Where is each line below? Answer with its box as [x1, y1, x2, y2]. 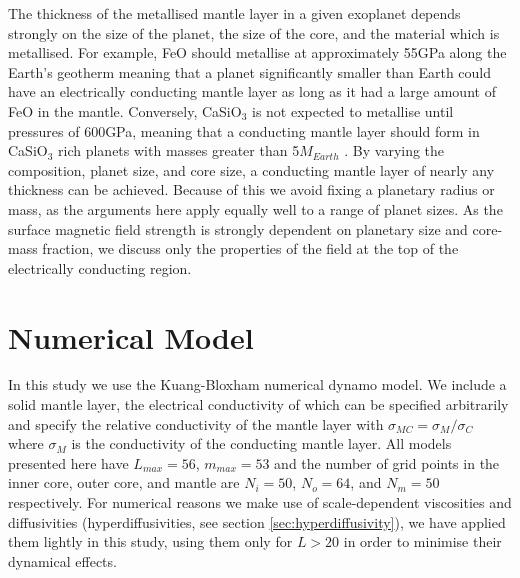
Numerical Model [8, 316, 254, 357]
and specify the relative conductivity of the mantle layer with [8, 413, 384, 434]
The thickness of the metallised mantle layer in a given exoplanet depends [8, 3, 461, 23]
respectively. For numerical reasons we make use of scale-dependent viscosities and [8, 492, 512, 512]
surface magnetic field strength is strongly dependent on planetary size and [8, 218, 468, 239]
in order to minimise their [343, 531, 502, 552]
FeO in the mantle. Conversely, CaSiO [8, 100, 242, 121]
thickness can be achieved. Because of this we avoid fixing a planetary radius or [8, 179, 495, 200]
